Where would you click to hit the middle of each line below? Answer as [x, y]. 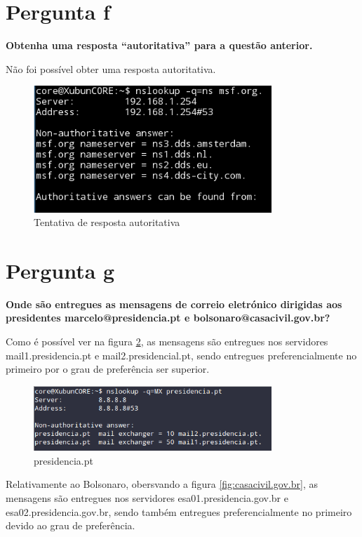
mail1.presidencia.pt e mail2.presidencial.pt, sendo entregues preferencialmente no [181, 355]
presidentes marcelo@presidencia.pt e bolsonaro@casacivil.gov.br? [168, 318]
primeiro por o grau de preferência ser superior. [108, 369]
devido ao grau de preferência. [71, 525]
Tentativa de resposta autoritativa [107, 222]
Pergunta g [60, 270]
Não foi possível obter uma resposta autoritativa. [111, 68]
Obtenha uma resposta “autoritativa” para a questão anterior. [159, 45]
